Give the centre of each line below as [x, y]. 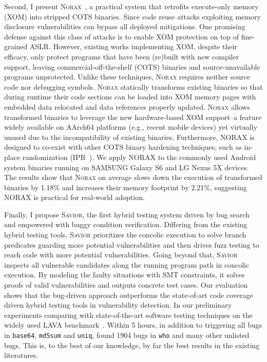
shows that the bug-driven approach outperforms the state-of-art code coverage [129, 295]
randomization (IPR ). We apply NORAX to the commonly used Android [139, 157]
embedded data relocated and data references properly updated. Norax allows [127, 106]
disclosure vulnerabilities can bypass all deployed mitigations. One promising [125, 26]
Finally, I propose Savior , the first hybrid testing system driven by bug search [127, 214]
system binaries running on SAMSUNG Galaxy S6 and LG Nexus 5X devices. [127, 167]
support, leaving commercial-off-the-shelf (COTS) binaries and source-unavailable [132, 66]
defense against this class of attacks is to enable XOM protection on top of [122, 36]
